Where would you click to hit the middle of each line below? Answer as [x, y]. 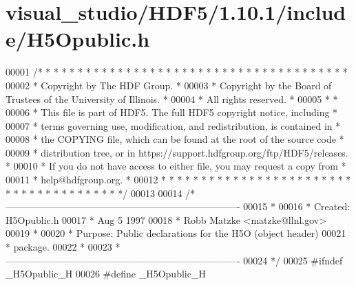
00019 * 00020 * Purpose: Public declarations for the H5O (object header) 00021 [176, 233]
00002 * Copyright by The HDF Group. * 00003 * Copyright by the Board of [169, 85]
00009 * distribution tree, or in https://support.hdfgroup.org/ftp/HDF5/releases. [177, 152]
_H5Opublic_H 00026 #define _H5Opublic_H [106, 274]
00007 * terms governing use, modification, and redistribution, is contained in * [173, 125]
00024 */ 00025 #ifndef [293, 260]
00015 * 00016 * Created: [297, 206]
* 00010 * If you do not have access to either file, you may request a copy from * [176, 166]
